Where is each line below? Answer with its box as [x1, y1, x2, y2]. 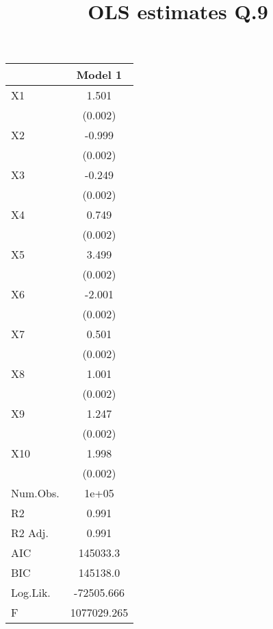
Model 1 [76, 67, 122, 83]
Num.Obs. [11, 485, 60, 501]
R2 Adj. [11, 525, 49, 541]
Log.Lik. [11, 584, 51, 601]
